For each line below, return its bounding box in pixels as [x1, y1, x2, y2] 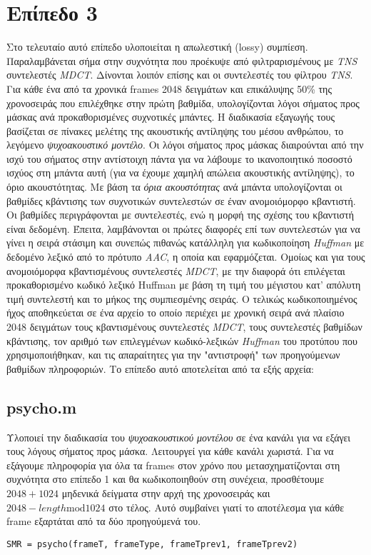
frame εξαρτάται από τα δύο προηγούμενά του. [6, 514, 201, 529]
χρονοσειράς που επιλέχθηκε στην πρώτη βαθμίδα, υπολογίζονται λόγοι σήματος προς [6, 95, 360, 110]
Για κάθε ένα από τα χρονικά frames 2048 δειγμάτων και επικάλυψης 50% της [6, 81, 332, 96]
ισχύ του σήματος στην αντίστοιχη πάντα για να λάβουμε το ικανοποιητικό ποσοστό [6, 151, 352, 166]
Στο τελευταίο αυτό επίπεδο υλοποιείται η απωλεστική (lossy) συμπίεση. [6, 39, 308, 54]
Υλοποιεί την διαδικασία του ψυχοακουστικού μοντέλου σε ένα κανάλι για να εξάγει [6, 429, 351, 444]
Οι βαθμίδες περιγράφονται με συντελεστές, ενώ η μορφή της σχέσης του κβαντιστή [6, 207, 355, 222]
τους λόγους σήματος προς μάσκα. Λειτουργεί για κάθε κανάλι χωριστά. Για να [6, 444, 334, 459]
